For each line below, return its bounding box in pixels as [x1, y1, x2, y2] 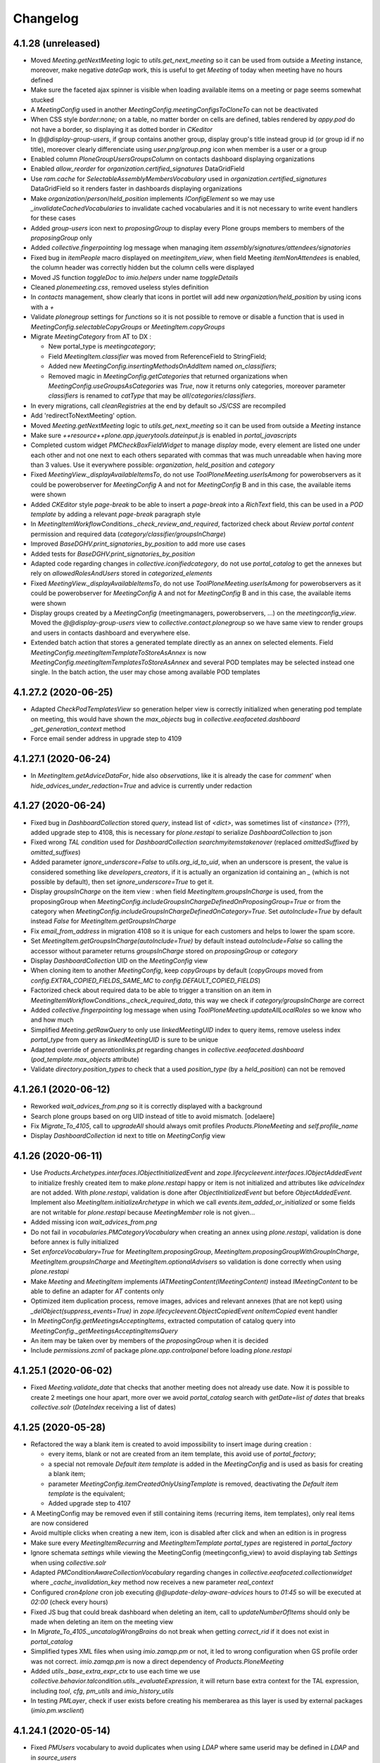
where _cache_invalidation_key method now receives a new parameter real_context [30, 1578, 274, 1587]
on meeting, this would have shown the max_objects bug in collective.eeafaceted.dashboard [30, 714, 300, 723]
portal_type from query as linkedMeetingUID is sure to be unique [30, 1035, 218, 1044]
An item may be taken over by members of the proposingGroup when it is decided [30, 1336, 269, 1345]
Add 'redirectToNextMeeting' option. [30, 411, 137, 420]
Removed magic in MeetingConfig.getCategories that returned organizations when [48, 372, 288, 380]
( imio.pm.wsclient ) [30, 1707, 84, 1715]
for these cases [30, 214, 76, 222]
